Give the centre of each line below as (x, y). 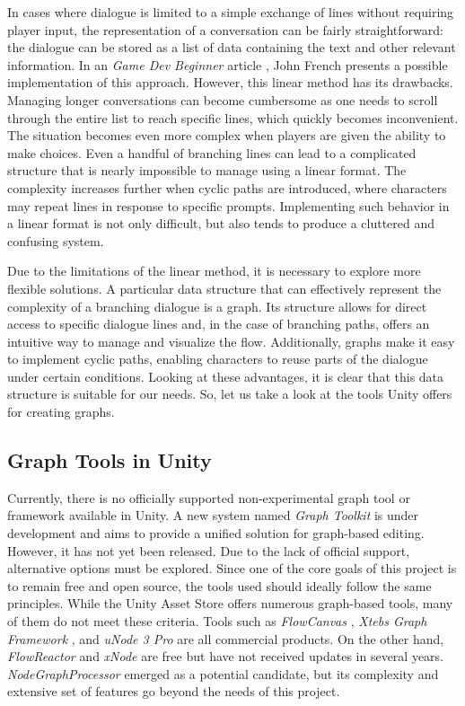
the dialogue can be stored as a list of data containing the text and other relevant (232, 47)
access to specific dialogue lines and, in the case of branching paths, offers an (219, 324)
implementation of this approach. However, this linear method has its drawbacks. (230, 82)
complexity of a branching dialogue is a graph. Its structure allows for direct (217, 306)
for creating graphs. (61, 412)
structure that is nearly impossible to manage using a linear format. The (207, 170)
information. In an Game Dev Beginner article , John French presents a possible (228, 64)
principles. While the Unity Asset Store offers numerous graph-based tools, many (230, 603)
